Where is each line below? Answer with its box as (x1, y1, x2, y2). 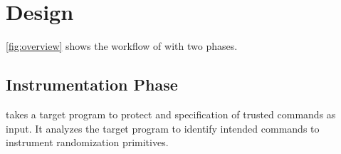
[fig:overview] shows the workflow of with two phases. (6, 38, 238, 53)
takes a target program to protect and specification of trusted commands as (6, 106, 336, 121)
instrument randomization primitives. (6, 135, 169, 150)
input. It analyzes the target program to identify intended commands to (6, 120, 320, 135)
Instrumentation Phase (6, 73, 178, 96)
